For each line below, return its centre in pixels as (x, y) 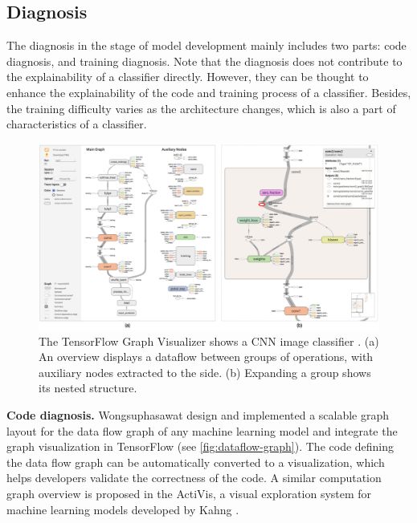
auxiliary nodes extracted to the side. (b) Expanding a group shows (205, 372)
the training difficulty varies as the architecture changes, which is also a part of (201, 108)
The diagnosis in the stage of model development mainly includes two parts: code (206, 45)
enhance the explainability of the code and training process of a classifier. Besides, (209, 92)
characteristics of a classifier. (77, 124)
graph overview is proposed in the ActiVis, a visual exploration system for (189, 493)
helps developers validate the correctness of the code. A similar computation (194, 478)
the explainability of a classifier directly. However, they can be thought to (188, 77)
